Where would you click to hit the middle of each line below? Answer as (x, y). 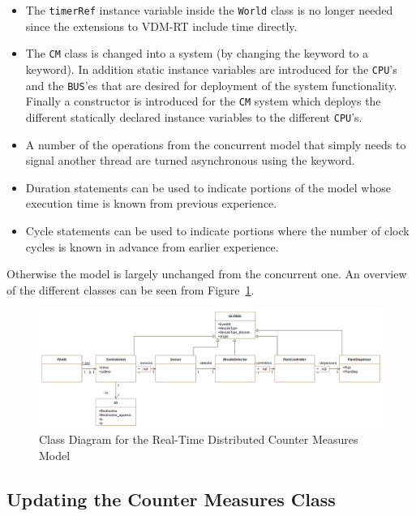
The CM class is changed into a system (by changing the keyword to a (197, 53)
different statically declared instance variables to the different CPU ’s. (194, 116)
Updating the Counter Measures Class (171, 499)
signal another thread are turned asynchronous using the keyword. (190, 160)
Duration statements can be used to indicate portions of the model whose (208, 187)
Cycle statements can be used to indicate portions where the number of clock (217, 230)
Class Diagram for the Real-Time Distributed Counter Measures (199, 439)
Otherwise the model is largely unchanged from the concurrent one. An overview (207, 274)
